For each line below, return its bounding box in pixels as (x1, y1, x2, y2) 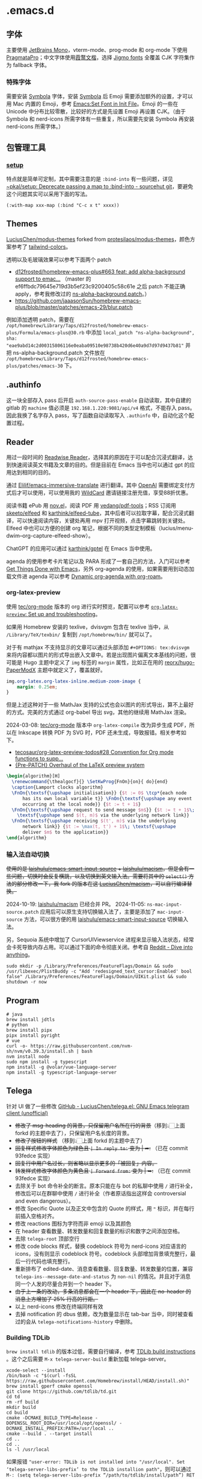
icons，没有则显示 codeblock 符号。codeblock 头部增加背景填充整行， (14, 1250, 191, 1257)
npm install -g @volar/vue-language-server (6, 1064, 117, 1070)
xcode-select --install (6, 1367, 66, 1373)
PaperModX (6, 666, 36, 673)
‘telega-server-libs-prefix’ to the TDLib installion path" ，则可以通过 (6, 1466, 192, 1473)
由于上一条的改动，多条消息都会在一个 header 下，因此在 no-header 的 (14, 1288, 191, 1295)
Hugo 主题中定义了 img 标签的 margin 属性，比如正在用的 (23, 658, 164, 666)
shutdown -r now (6, 979, 47, 985)
